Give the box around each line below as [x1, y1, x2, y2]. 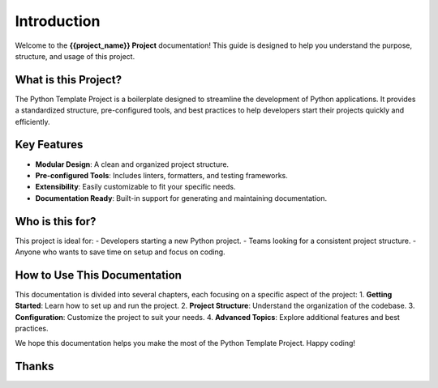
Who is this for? [15, 215, 97, 228]
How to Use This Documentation [15, 268, 182, 282]
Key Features [15, 138, 84, 151]
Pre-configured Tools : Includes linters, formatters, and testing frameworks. [35, 170, 288, 180]
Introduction [15, 12, 101, 30]
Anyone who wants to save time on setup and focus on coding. [15, 247, 226, 257]
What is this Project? [15, 73, 122, 87]
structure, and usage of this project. [15, 51, 135, 61]
